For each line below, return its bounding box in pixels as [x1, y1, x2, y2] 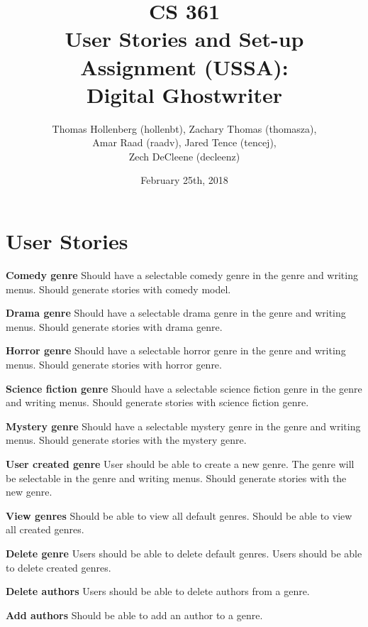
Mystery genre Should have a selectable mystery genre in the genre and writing [6, 418, 361, 433]
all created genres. [6, 522, 84, 537]
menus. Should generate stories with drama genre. [6, 319, 223, 334]
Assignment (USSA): [80, 52, 289, 81]
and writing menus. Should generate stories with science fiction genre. [6, 395, 309, 410]
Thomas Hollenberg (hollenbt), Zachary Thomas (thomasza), [52, 121, 317, 136]
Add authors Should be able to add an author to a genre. [6, 607, 263, 622]
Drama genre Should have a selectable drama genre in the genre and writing [6, 305, 346, 320]
